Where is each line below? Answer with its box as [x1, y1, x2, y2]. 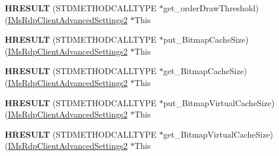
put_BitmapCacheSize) [163, 33, 249, 46]
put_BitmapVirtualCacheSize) [163, 96, 275, 109]
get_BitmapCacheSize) [163, 65, 248, 77]
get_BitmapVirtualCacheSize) [163, 128, 274, 140]
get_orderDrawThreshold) [163, 2, 259, 14]
